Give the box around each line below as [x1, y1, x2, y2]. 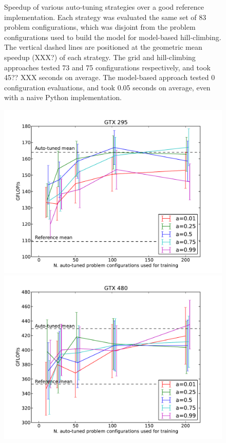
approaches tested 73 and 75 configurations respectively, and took [4, 62, 211, 72]
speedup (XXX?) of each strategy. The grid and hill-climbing [4, 51, 196, 62]
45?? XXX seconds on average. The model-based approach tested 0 [4, 72, 215, 83]
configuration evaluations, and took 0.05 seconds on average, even [4, 82, 211, 92]
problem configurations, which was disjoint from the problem [4, 22, 196, 32]
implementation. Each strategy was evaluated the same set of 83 [4, 11, 206, 22]
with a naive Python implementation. [4, 92, 122, 103]
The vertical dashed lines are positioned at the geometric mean [4, 42, 202, 52]
